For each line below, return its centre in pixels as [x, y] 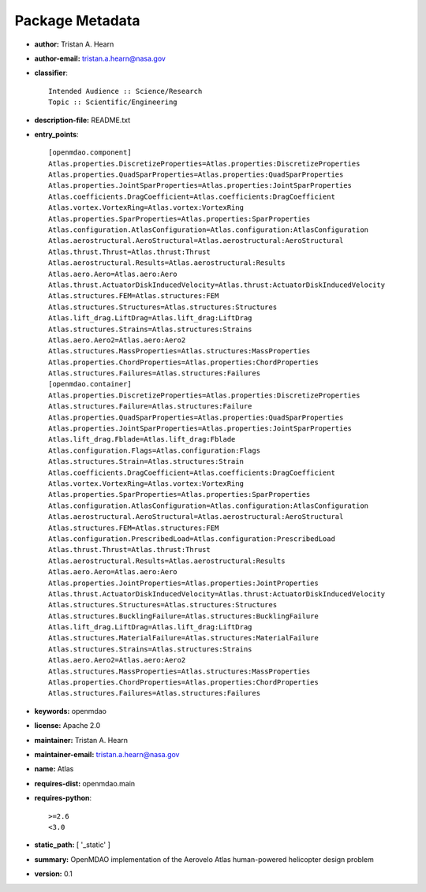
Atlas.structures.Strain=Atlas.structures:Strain [146, 462]
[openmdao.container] [90, 384]
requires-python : [63, 798]
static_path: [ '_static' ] [72, 845]
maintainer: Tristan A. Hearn [81, 740]
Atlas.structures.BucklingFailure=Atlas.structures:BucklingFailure [183, 616]
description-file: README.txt [82, 120]
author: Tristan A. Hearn [74, 44]
